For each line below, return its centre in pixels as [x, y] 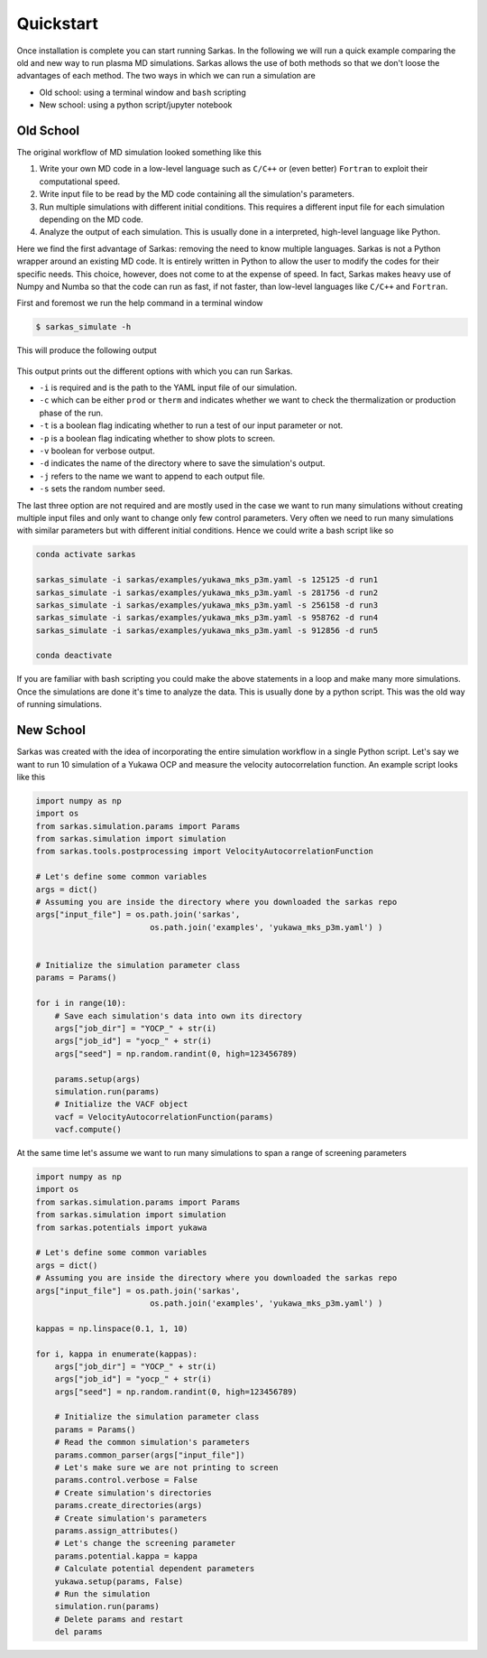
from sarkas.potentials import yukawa [121, 1227]
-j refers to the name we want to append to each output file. [152, 476]
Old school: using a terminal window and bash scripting [143, 92]
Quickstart [58, 23]
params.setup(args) [98, 1079]
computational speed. [80, 182]
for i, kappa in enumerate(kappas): [117, 1354]
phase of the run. [71, 413]
